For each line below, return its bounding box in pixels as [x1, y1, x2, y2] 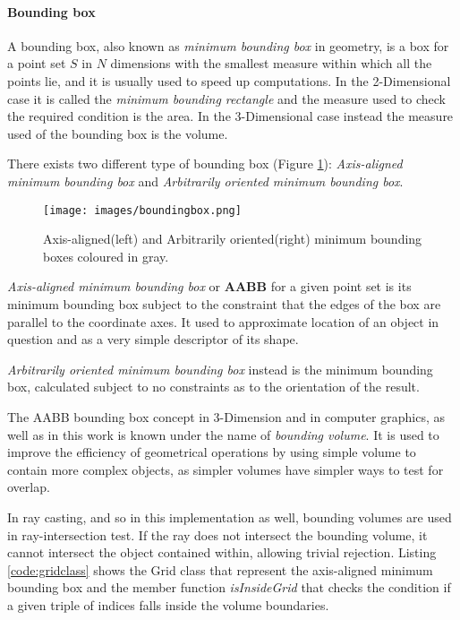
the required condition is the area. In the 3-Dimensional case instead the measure [7, 107, 454, 125]
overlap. [7, 478, 50, 496]
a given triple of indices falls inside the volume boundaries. [7, 595, 329, 614]
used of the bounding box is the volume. [7, 124, 228, 142]
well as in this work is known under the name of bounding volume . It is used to [7, 425, 439, 443]
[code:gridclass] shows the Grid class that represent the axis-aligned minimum [7, 560, 433, 579]
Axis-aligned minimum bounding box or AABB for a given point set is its [7, 277, 412, 296]
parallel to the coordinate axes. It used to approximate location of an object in [7, 312, 439, 331]
